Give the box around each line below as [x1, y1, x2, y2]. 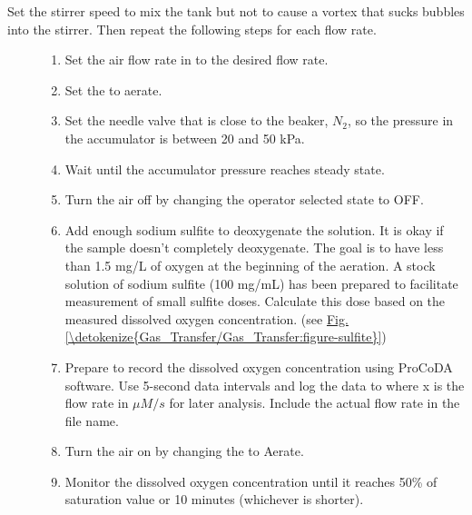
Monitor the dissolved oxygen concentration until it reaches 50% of [64, 471, 438, 490]
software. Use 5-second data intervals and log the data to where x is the [64, 375, 465, 394]
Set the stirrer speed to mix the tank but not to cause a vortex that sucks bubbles [7, 2, 465, 20]
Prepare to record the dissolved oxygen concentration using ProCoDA [64, 357, 453, 376]
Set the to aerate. [64, 80, 162, 99]
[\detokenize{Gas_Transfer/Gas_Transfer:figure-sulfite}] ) [64, 327, 387, 346]
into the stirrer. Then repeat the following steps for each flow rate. [7, 19, 377, 38]
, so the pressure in [347, 111, 454, 130]
